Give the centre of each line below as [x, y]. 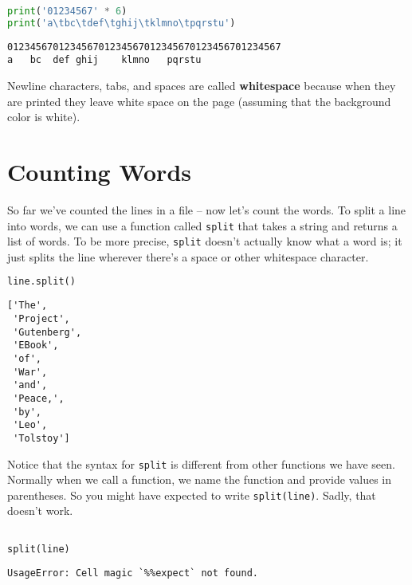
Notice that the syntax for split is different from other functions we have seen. [201, 463]
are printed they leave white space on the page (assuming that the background [199, 101]
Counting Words [100, 172]
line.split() [41, 282]
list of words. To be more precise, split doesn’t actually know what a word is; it [205, 241]
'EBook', [36, 346]
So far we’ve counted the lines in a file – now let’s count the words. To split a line [207, 209]
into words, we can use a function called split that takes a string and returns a [202, 225]
